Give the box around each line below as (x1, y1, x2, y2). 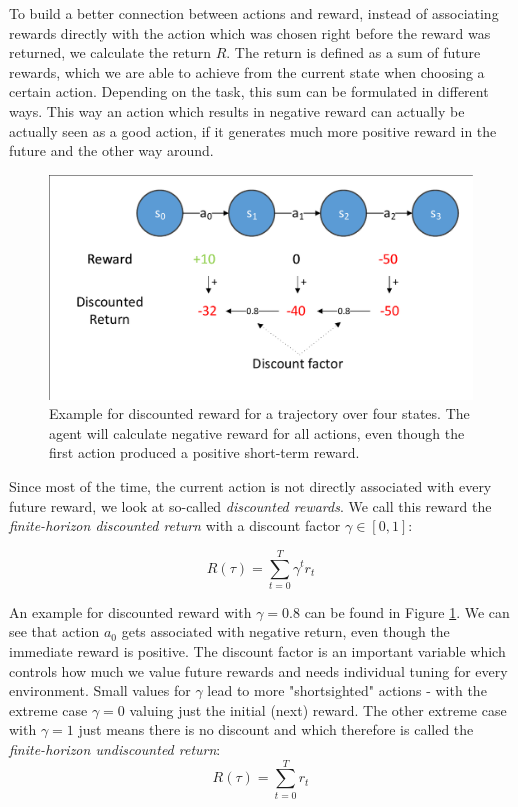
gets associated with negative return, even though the (121, 621, 450, 642)
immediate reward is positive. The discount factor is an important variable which (9, 641, 506, 662)
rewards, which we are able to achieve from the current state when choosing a (9, 61, 485, 82)
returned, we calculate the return (9, 42, 211, 63)
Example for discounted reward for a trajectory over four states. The (49, 403, 470, 424)
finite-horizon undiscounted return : (9, 739, 221, 760)
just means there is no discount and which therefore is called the (78, 719, 474, 740)
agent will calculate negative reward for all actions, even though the (49, 422, 465, 443)
